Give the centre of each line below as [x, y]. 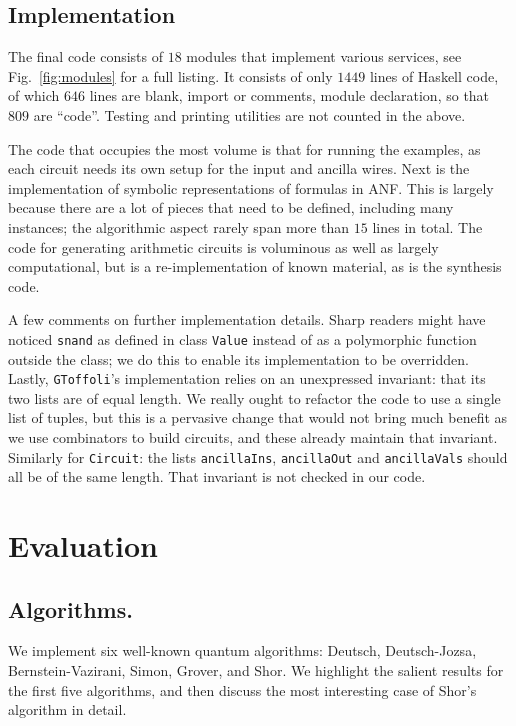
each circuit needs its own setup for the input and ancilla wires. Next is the [239, 168]
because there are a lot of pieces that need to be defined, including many [231, 207]
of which [34, 95]
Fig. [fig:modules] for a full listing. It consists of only [170, 75]
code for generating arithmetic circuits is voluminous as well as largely [223, 246]
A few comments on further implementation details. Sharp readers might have [247, 319]
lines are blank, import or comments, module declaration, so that [289, 95]
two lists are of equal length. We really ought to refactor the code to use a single [254, 397]
